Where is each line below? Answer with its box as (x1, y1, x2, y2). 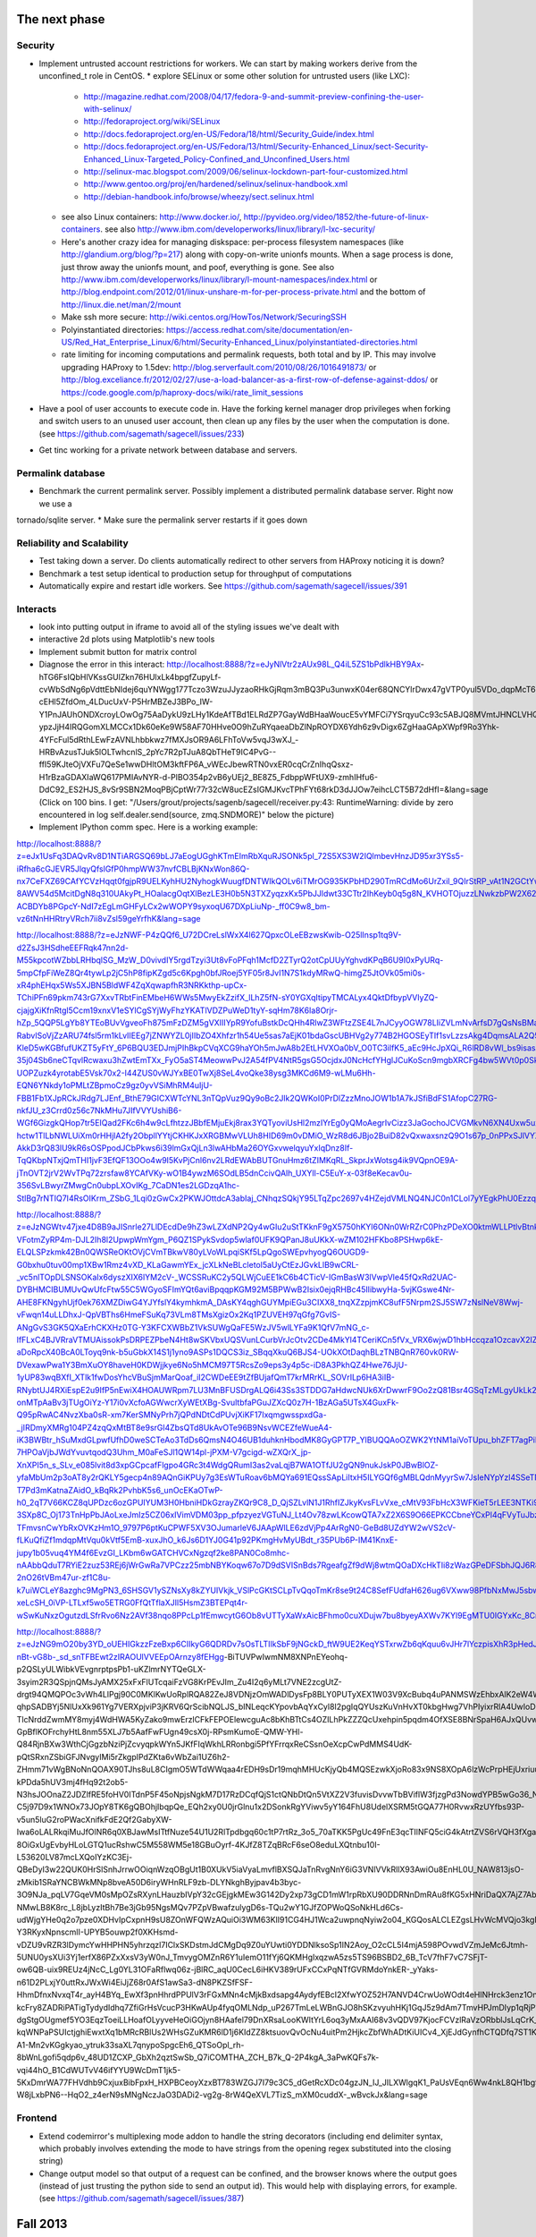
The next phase (16, 12, 105, 27)
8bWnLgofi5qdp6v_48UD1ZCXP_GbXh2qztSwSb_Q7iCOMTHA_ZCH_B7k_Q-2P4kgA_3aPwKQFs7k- (16, 2052, 380, 2063)
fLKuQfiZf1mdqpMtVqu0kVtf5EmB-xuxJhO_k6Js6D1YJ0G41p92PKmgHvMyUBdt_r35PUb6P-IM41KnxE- (16, 1535, 398, 1545)
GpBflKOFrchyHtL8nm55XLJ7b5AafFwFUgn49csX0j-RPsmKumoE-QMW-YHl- (16, 1727, 304, 1738)
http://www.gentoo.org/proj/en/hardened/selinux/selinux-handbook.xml (83, 179, 348, 190)
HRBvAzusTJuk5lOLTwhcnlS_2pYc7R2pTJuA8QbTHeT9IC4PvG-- (38, 746, 277, 757)
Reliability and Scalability (16, 537, 129, 549)
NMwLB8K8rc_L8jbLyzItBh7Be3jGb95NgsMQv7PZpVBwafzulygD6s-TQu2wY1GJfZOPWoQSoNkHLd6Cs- (16, 1901, 404, 1912)
